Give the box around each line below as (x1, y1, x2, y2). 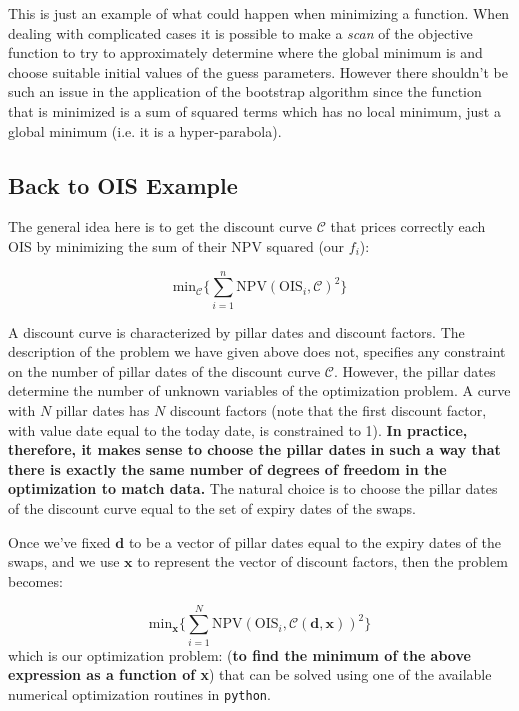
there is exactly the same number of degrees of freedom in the (8, 458, 447, 479)
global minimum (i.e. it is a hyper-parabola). (8, 120, 282, 141)
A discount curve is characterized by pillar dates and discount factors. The (8, 321, 465, 342)
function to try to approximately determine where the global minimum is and (8, 42, 483, 63)
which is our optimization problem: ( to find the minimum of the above (8, 644, 471, 665)
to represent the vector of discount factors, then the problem (137, 551, 508, 572)
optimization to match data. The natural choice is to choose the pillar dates (8, 478, 498, 499)
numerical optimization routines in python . (8, 683, 271, 704)
